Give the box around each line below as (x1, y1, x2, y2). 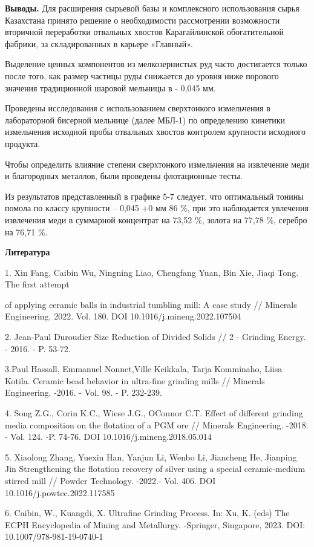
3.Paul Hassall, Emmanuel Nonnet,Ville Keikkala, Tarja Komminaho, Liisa (5, 362, 283, 375)
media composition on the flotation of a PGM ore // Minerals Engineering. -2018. (5, 418, 309, 431)
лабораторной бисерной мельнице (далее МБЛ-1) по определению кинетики (5, 113, 286, 126)
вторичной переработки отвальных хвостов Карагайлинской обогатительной (5, 25, 284, 38)
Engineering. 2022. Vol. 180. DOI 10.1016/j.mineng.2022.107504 (5, 310, 241, 323)
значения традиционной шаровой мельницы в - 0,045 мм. (5, 81, 216, 94)
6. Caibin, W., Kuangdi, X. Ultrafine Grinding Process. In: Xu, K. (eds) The (5, 506, 290, 519)
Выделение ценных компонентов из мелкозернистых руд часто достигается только (5, 57, 307, 70)
